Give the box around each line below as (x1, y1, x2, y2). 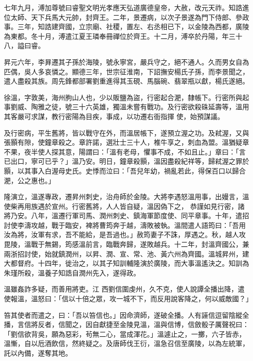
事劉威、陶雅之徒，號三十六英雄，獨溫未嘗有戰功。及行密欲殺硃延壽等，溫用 (4, 102, 249, 112)
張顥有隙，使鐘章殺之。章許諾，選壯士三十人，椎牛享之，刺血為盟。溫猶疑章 (4, 137, 249, 147)
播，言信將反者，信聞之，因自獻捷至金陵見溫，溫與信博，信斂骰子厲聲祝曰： (4, 319, 249, 329)
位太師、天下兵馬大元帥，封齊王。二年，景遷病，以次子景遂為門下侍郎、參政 (4, 12, 249, 22)
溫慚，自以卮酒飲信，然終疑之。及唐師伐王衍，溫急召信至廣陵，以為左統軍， (4, 338, 249, 348)
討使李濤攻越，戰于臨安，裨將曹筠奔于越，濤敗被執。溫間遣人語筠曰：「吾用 (4, 220, 246, 230)
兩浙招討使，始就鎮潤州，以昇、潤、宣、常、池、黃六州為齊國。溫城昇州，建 (4, 248, 249, 258)
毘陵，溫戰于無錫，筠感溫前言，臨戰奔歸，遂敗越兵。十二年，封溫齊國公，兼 (4, 239, 249, 249)
